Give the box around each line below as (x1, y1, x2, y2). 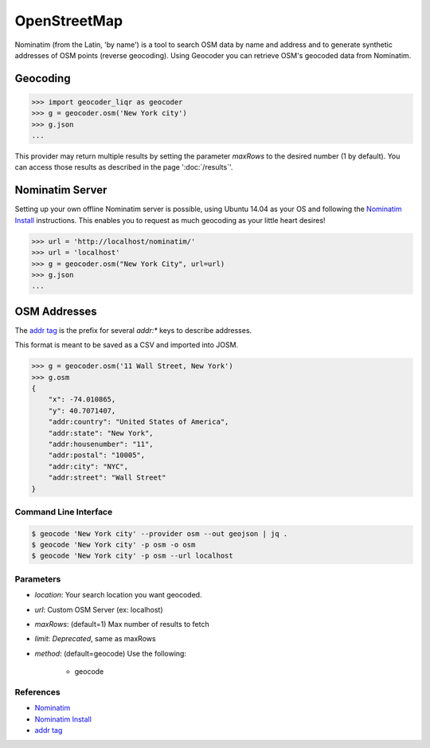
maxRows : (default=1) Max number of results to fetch (34, 619, 210, 629)
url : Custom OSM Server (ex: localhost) (34, 605, 163, 614)
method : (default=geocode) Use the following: (34, 648, 187, 658)
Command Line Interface (14, 506, 113, 517)
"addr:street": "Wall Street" (48, 473, 166, 482)
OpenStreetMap (14, 12, 123, 29)
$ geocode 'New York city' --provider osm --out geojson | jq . (31, 529, 288, 538)
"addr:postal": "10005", (48, 451, 146, 460)
